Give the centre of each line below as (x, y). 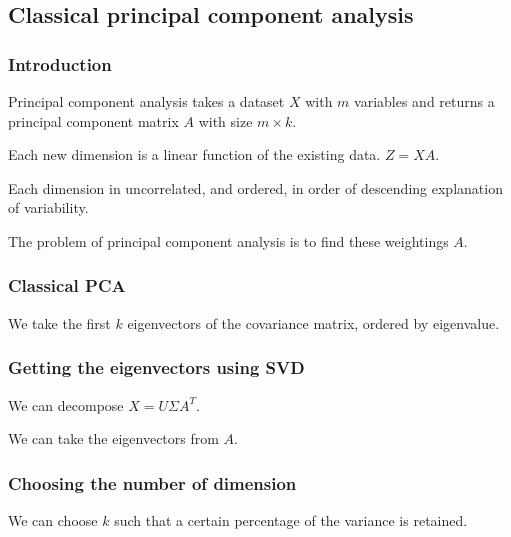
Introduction (60, 63)
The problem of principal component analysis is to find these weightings (228, 240)
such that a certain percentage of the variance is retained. (291, 520)
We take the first (59, 322)
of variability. (48, 207)
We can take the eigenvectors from (113, 438)
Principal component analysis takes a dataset (146, 101)
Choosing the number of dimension (152, 482)
